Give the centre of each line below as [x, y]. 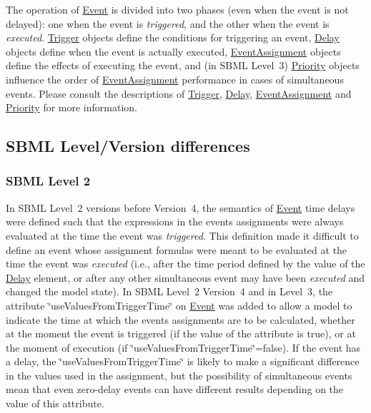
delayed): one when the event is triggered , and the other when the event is [168, 23]
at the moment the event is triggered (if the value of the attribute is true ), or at [181, 333]
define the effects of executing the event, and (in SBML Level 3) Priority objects [183, 65]
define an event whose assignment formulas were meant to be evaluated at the [177, 249]
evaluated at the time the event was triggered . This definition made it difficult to [182, 235]
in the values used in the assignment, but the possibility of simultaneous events [179, 375]
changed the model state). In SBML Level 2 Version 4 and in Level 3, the [169, 291]
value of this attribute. [55, 403]
